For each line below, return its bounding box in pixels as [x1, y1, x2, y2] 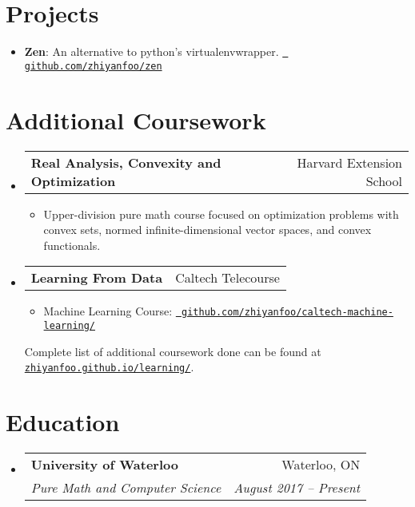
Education [6, 406, 120, 438]
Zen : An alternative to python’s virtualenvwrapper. [24, 43, 279, 60]
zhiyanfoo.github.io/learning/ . [24, 358, 194, 375]
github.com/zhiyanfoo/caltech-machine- [182, 307, 393, 319]
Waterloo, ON [281, 455, 361, 474]
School [365, 171, 402, 190]
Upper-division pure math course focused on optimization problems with [43, 205, 399, 222]
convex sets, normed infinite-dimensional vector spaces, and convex [43, 221, 372, 238]
